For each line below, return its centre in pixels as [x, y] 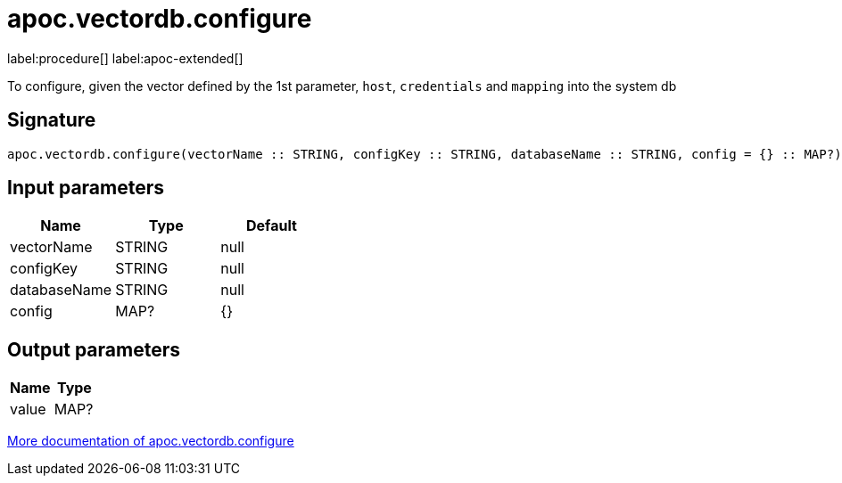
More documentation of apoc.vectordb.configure [151, 441]
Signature [52, 120]
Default [272, 226]
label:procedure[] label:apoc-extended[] [125, 58]
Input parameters [86, 188]
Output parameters [94, 349]
